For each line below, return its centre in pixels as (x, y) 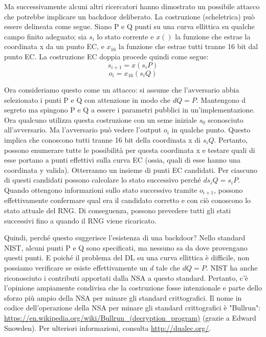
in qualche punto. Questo (211, 130)
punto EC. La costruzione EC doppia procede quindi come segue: (106, 56)
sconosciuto (226, 119)
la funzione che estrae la (213, 36)
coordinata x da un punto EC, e (54, 46)
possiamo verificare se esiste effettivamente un (76, 267)
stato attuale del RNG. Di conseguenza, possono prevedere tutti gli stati (118, 210)
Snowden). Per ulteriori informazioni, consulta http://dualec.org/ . (108, 328)
